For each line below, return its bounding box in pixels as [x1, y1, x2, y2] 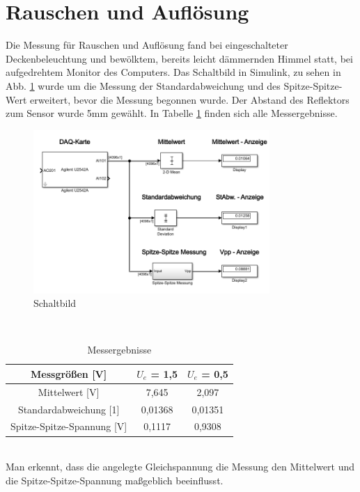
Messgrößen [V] [31, 366, 107, 381]
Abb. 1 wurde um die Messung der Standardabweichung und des [6, 78, 281, 93]
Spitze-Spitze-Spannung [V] [10, 419, 127, 434]
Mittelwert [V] [38, 384, 100, 399]
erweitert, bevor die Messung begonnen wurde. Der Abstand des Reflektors [30, 92, 350, 106]
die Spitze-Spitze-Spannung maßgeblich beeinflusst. [6, 473, 224, 487]
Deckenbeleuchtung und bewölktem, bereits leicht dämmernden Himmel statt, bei [6, 51, 353, 65]
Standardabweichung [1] [17, 402, 120, 416]
